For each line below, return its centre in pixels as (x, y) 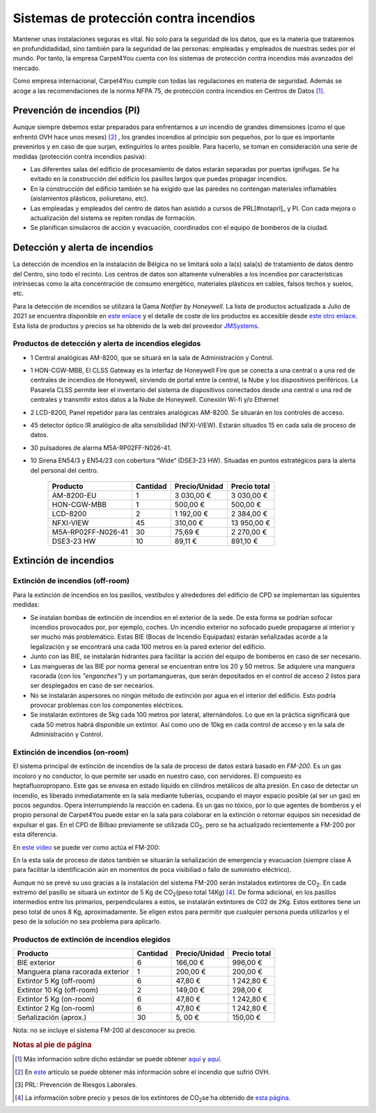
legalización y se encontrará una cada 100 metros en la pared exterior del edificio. (148, 646)
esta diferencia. (35, 834)
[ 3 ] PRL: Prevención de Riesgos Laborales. (76, 1085)
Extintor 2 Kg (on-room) (56, 1009)
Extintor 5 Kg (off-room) (56, 981)
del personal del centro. (64, 470)
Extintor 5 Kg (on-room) (56, 999)
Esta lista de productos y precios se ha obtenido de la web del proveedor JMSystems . (136, 326)
